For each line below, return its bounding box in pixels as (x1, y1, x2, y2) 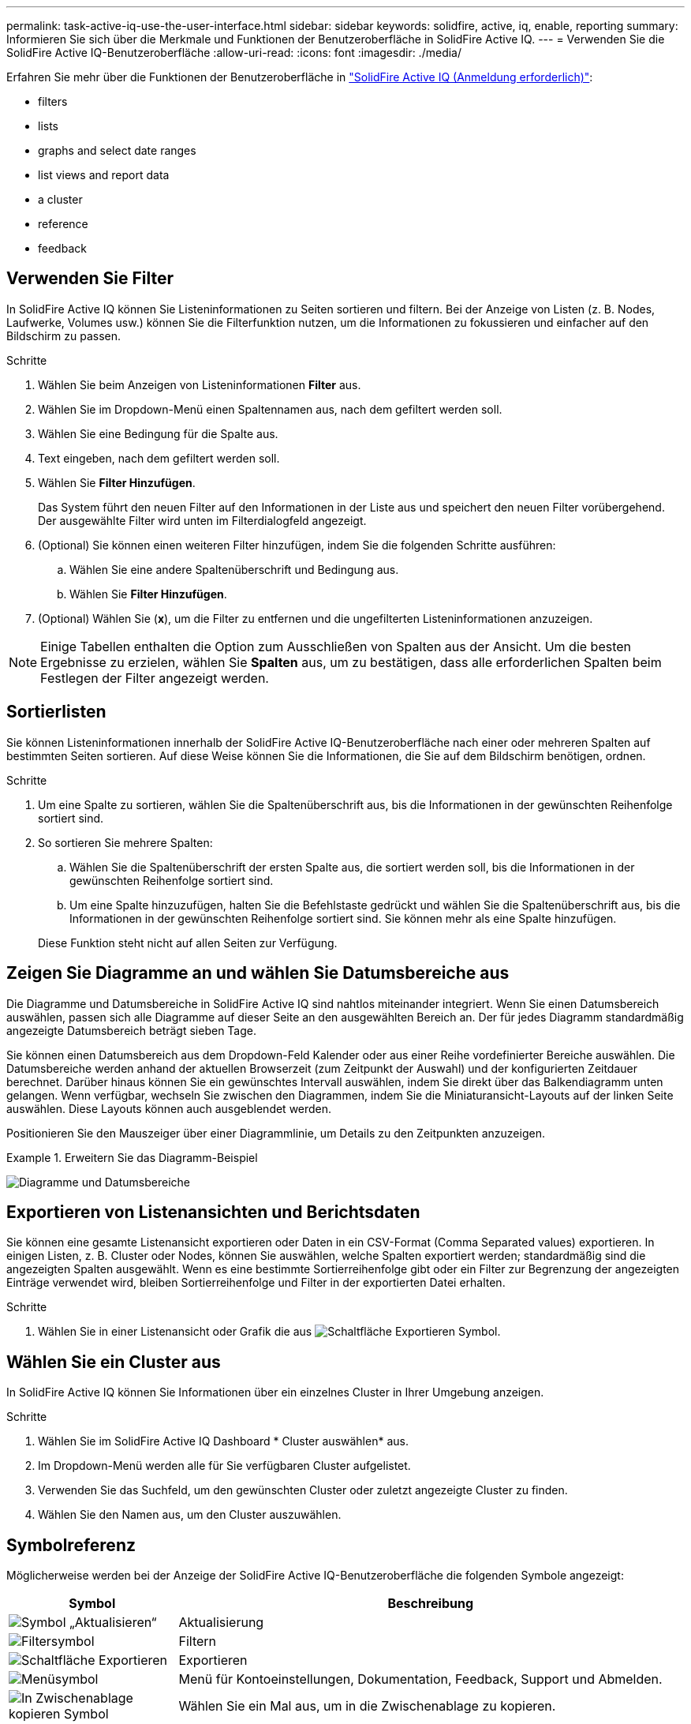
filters (38, 95, 68, 108)
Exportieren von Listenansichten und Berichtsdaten (6, 1201, 420, 1222)
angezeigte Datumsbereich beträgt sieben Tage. (6, 1023, 256, 1037)
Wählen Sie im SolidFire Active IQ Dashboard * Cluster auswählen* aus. (38, 1434, 409, 1449)
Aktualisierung (178, 1614, 264, 1631)
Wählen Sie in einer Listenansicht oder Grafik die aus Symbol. (38, 1325, 501, 1339)
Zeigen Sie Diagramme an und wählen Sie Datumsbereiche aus (6, 963, 510, 984)
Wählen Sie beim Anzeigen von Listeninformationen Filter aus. (38, 377, 361, 392)
